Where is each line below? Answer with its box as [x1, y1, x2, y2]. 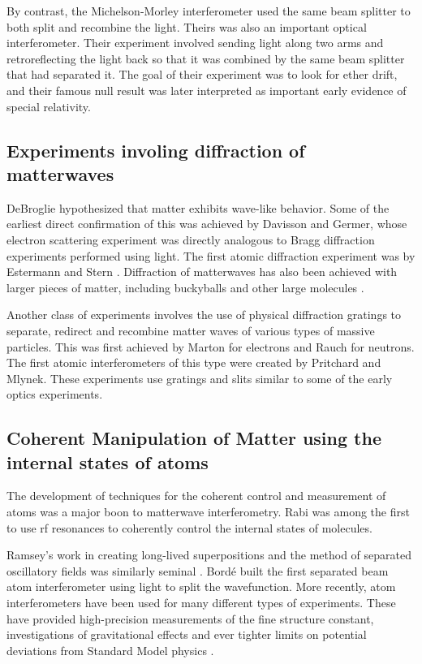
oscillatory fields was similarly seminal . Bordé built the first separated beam [6, 562, 389, 579]
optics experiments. [6, 386, 103, 403]
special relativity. [6, 97, 91, 114]
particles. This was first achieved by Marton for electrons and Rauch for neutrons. [6, 338, 415, 355]
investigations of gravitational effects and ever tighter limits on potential [6, 626, 367, 643]
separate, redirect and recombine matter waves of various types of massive [6, 321, 375, 338]
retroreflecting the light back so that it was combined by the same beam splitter [6, 50, 405, 67]
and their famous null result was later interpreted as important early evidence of [6, 81, 407, 98]
